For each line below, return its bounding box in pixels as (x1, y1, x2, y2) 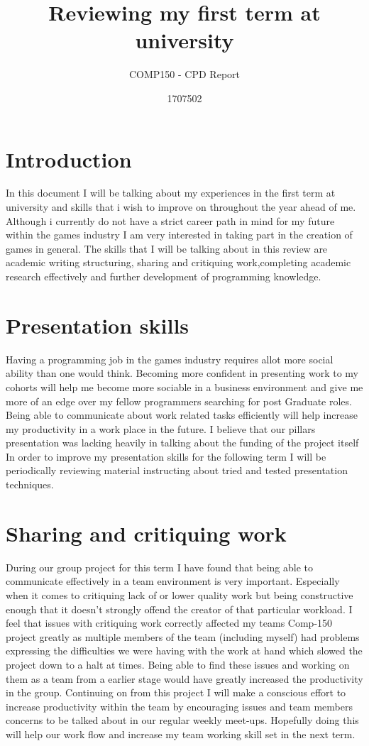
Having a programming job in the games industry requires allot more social (6, 351, 334, 366)
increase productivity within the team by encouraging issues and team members (6, 698, 353, 713)
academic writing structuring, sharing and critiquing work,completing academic (6, 255, 351, 270)
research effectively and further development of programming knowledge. (6, 269, 321, 283)
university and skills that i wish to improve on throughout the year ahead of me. (6, 199, 356, 214)
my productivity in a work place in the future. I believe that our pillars (6, 421, 316, 436)
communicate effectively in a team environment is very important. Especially (6, 574, 340, 588)
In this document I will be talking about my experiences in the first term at (6, 185, 336, 200)
